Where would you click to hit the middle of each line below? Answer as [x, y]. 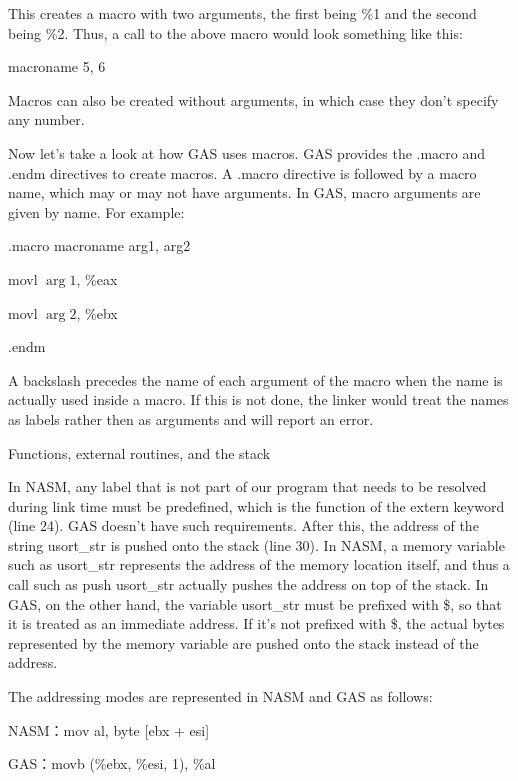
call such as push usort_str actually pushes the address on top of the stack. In [248, 584]
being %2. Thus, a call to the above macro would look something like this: [235, 32]
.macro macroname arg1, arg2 [99, 245]
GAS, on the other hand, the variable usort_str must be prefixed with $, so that [255, 603]
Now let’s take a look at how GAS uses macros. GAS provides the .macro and [247, 152]
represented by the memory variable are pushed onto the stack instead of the [243, 642]
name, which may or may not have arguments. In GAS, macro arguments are [244, 192]
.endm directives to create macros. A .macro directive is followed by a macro [242, 172]
